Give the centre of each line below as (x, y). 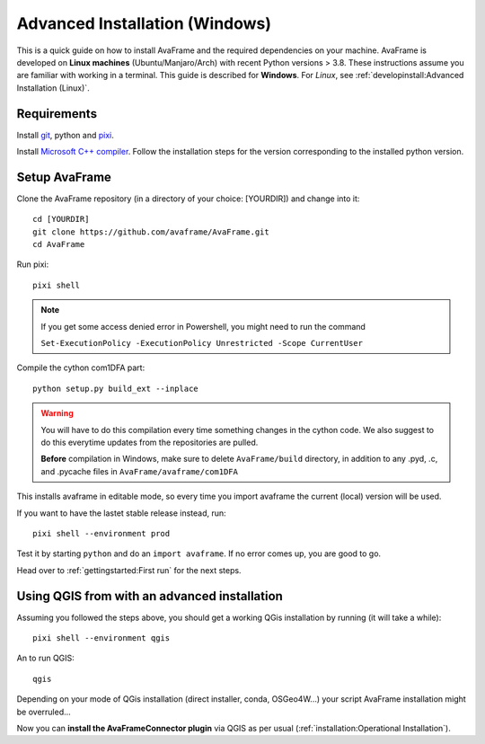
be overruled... (44, 712)
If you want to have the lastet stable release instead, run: (121, 513)
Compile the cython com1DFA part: (81, 368)
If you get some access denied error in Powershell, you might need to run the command (203, 326)
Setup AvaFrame (64, 177)
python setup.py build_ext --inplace (116, 388)
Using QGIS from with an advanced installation (150, 596)
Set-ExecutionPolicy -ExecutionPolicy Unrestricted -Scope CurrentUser (202, 343)
